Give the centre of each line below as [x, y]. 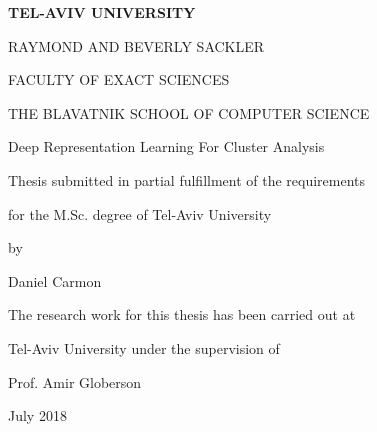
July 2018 [37, 415]
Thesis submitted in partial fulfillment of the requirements [187, 179]
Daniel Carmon [55, 280]
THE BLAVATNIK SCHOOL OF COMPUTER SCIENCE [189, 112]
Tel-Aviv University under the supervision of [144, 347]
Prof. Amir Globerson [75, 381]
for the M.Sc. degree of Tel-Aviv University [140, 213]
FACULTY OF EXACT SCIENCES [119, 79]
